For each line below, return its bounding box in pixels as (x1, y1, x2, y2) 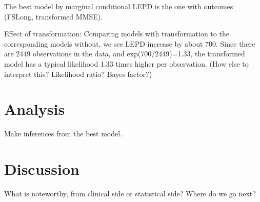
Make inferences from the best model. (4, 128, 123, 139)
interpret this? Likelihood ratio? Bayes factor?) (4, 68, 152, 79)
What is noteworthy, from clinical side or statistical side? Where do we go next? (4, 188, 256, 198)
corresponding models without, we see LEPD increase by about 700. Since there (4, 38, 255, 49)
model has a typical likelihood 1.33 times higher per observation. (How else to (4, 58, 249, 69)
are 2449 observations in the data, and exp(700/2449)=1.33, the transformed (4, 48, 245, 59)
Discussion (4, 158, 79, 179)
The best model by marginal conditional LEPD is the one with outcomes (4, 1, 233, 11)
